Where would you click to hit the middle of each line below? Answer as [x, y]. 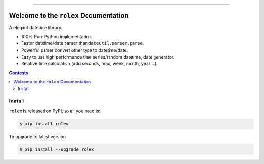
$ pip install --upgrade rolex [57, 149]
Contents [19, 73]
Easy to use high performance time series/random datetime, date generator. [98, 57]
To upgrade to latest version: [38, 136]
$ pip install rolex [44, 124]
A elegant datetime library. [36, 27]
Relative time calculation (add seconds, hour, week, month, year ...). [90, 64]
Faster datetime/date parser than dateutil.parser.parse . [83, 43]
